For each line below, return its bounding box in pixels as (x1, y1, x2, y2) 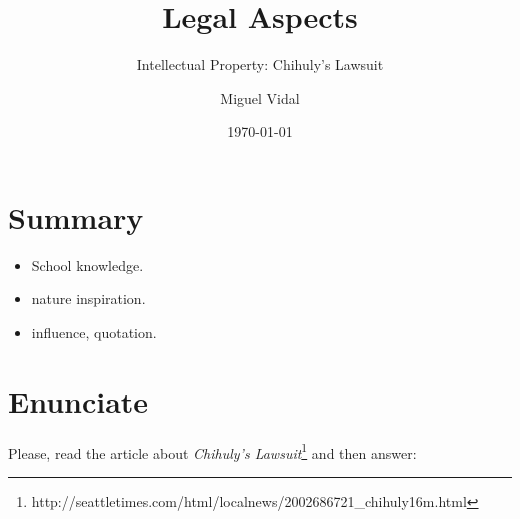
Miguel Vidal (220, 87, 300, 108)
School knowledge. (31, 254, 144, 275)
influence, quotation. (31, 322, 157, 343)
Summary (8, 196, 144, 237)
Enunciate (8, 380, 149, 421)
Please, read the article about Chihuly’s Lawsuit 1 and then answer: (8, 439, 417, 463)
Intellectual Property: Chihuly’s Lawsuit (136, 54, 384, 75)
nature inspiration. (31, 288, 146, 309)
